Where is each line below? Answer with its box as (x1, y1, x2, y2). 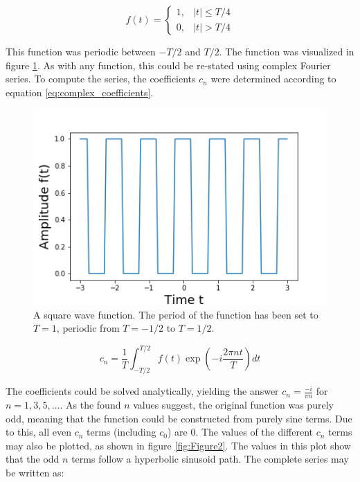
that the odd (6, 452, 60, 466)
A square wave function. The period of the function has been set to (33, 307, 318, 321)
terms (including (87, 425, 156, 439)
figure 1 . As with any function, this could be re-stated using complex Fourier (6, 57, 331, 72)
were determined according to (210, 71, 336, 86)
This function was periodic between (6, 44, 156, 58)
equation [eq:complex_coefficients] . (6, 84, 154, 99)
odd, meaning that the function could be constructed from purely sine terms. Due (6, 411, 352, 425)
